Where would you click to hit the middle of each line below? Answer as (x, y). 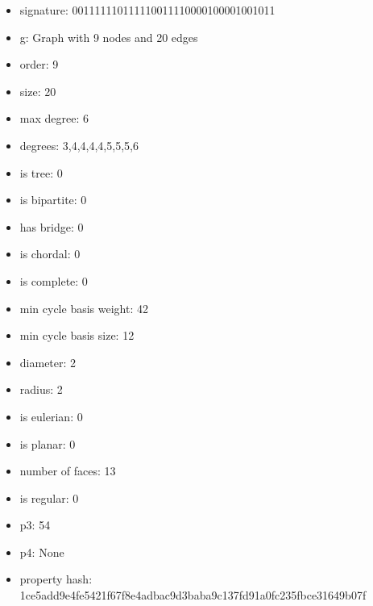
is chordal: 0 (50, 254)
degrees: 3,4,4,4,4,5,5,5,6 (79, 145)
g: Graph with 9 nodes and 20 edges (109, 37)
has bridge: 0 (52, 226)
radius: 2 (41, 389)
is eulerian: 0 (51, 416)
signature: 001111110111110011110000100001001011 (147, 10)
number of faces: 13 (68, 471)
